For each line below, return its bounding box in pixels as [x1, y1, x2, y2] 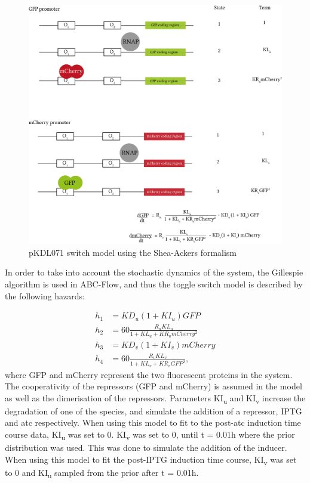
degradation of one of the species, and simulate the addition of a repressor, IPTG [5, 404, 302, 417]
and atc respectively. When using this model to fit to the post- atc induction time [5, 416, 301, 429]
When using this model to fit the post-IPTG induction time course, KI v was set [5, 453, 297, 467]
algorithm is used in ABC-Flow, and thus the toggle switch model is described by [5, 278, 303, 290]
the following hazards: [5, 289, 85, 302]
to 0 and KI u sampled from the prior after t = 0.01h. [5, 466, 199, 480]
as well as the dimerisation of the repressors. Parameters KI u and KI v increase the [5, 391, 306, 405]
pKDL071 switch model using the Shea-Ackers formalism [29, 246, 237, 258]
